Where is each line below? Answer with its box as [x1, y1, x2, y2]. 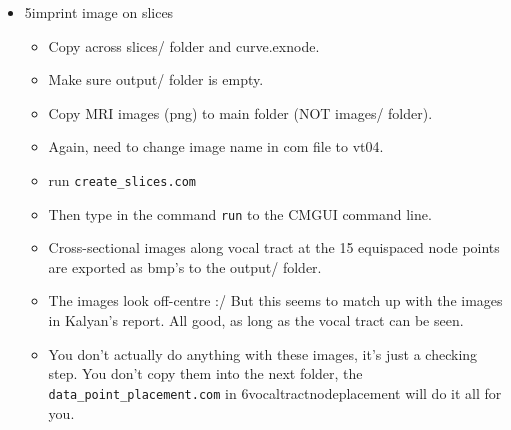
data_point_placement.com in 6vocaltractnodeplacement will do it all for [48, 382, 502, 403]
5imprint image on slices [24, 2, 174, 22]
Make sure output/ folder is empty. [48, 69, 264, 90]
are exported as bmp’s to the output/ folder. [48, 256, 322, 277]
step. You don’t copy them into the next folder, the [48, 363, 363, 384]
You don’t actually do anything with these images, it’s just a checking [48, 343, 478, 364]
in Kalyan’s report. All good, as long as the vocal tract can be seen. [48, 310, 464, 331]
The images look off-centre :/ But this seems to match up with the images [48, 290, 503, 311]
